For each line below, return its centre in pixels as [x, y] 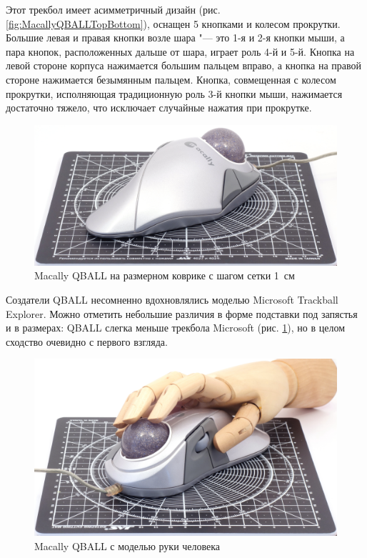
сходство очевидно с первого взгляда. [87, 341]
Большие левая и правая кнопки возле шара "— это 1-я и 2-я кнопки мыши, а [175, 38]
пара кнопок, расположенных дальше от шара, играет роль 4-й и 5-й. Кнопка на [180, 51]
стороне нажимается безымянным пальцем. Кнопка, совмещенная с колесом [171, 79]
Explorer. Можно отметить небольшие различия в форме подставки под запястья [182, 313]
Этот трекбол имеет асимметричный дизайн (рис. [113, 9]
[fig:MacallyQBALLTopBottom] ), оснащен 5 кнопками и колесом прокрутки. [173, 23]
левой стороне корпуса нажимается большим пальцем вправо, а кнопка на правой [184, 65]
